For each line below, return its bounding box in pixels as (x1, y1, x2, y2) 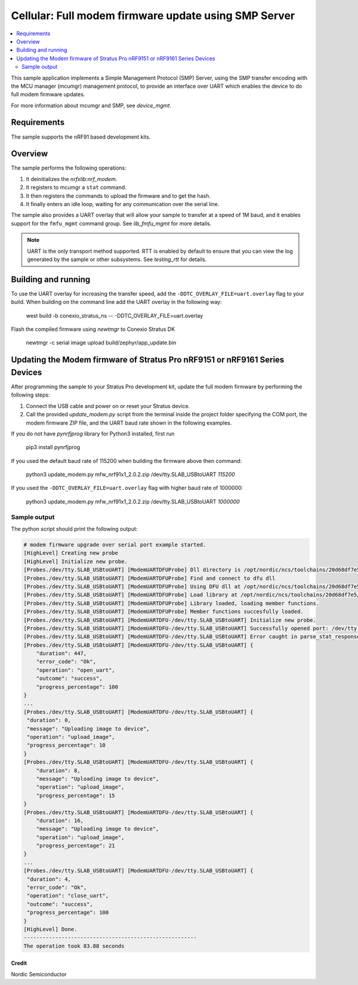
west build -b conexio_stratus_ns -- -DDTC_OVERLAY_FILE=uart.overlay (26, 312, 203, 319)
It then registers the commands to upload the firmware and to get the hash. (26, 192, 211, 200)
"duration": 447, (36, 650, 87, 657)
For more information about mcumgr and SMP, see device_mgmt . (11, 102, 171, 109)
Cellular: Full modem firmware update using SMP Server (11, 9, 295, 22)
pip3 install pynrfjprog (26, 444, 81, 451)
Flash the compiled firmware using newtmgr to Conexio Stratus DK (11, 326, 175, 333)
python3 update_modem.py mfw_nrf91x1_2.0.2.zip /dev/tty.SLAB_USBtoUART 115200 (26, 471, 235, 478)
